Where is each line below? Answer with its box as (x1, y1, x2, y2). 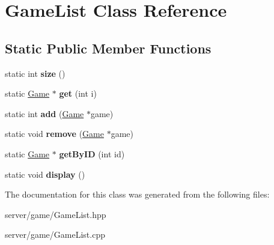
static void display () (5, 168, 85, 180)
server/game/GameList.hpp (5, 208, 106, 220)
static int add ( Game (5, 107, 84, 119)
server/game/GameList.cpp (5, 228, 105, 241)
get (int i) (59, 87, 97, 100)
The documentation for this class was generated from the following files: (5, 188, 270, 201)
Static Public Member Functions (5, 38, 212, 57)
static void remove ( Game (5, 127, 104, 140)
